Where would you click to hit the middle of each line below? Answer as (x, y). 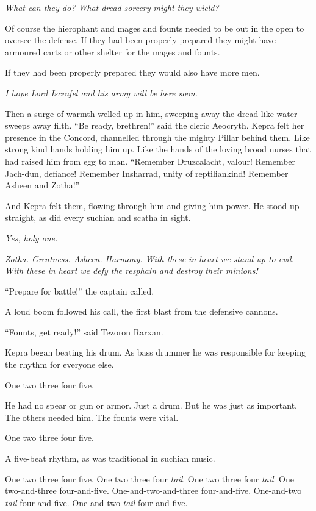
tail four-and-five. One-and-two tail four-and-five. (96, 502)
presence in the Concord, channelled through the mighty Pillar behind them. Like (157, 137)
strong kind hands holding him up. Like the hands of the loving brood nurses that (158, 149)
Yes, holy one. (31, 238)
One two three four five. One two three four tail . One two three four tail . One (149, 478)
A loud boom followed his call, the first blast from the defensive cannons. (142, 311)
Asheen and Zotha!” (42, 185)
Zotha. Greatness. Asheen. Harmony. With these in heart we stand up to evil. (149, 258)
